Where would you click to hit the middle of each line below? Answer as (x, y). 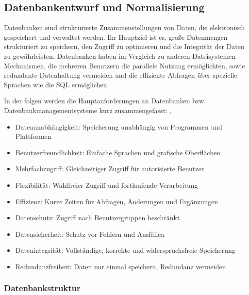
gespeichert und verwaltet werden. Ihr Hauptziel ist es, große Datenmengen (116, 37)
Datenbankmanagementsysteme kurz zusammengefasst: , (88, 110)
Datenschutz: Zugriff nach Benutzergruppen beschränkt (98, 218)
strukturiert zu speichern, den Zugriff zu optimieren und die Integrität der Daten (124, 46)
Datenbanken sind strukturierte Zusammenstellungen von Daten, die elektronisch (124, 27)
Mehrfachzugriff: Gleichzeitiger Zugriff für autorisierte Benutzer (110, 169)
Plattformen (33, 136)
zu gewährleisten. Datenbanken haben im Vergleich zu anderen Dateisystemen (120, 56)
